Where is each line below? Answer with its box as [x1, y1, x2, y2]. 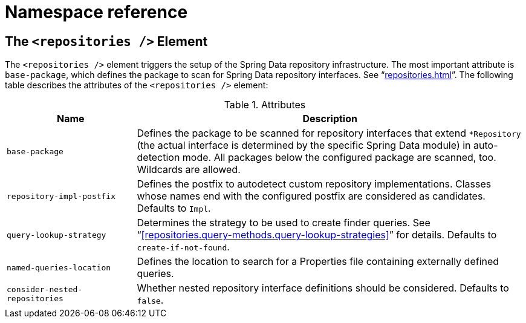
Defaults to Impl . [137, 202, 211, 215]
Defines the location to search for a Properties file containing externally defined [137, 255, 499, 268]
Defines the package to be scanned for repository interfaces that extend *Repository [137, 127, 521, 140]
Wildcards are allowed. [137, 163, 241, 176]
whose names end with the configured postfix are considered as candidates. [137, 190, 485, 203]
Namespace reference [5, 2, 188, 22]
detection [137, 151, 180, 164]
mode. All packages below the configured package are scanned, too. [182, 151, 496, 164]
